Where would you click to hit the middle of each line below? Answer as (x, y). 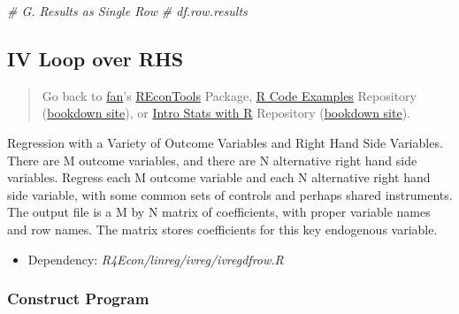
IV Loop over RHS (96, 58)
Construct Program (78, 299)
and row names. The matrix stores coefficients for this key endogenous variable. (222, 229)
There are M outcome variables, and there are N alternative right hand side (212, 160)
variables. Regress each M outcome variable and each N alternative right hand (219, 177)
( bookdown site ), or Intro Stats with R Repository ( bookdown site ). (226, 113)
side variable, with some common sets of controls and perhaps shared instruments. (230, 194)
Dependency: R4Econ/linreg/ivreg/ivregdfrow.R (156, 259)
